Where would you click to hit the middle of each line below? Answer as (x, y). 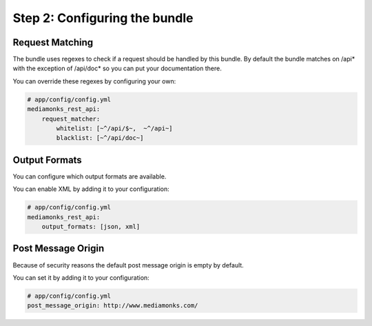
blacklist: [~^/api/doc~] (100, 138)
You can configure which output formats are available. (90, 176)
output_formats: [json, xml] (91, 227)
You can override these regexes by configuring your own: (94, 81)
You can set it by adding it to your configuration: (81, 277)
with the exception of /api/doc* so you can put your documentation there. (117, 68)
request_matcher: (71, 119)
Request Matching (53, 42)
